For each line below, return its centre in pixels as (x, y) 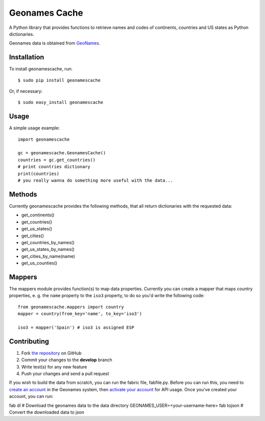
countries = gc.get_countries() (57, 160)
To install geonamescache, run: (41, 69)
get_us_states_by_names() (48, 249)
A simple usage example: (34, 128)
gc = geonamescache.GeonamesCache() (62, 153)
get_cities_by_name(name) (48, 256)
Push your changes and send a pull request (65, 374)
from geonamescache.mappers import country (71, 307)
